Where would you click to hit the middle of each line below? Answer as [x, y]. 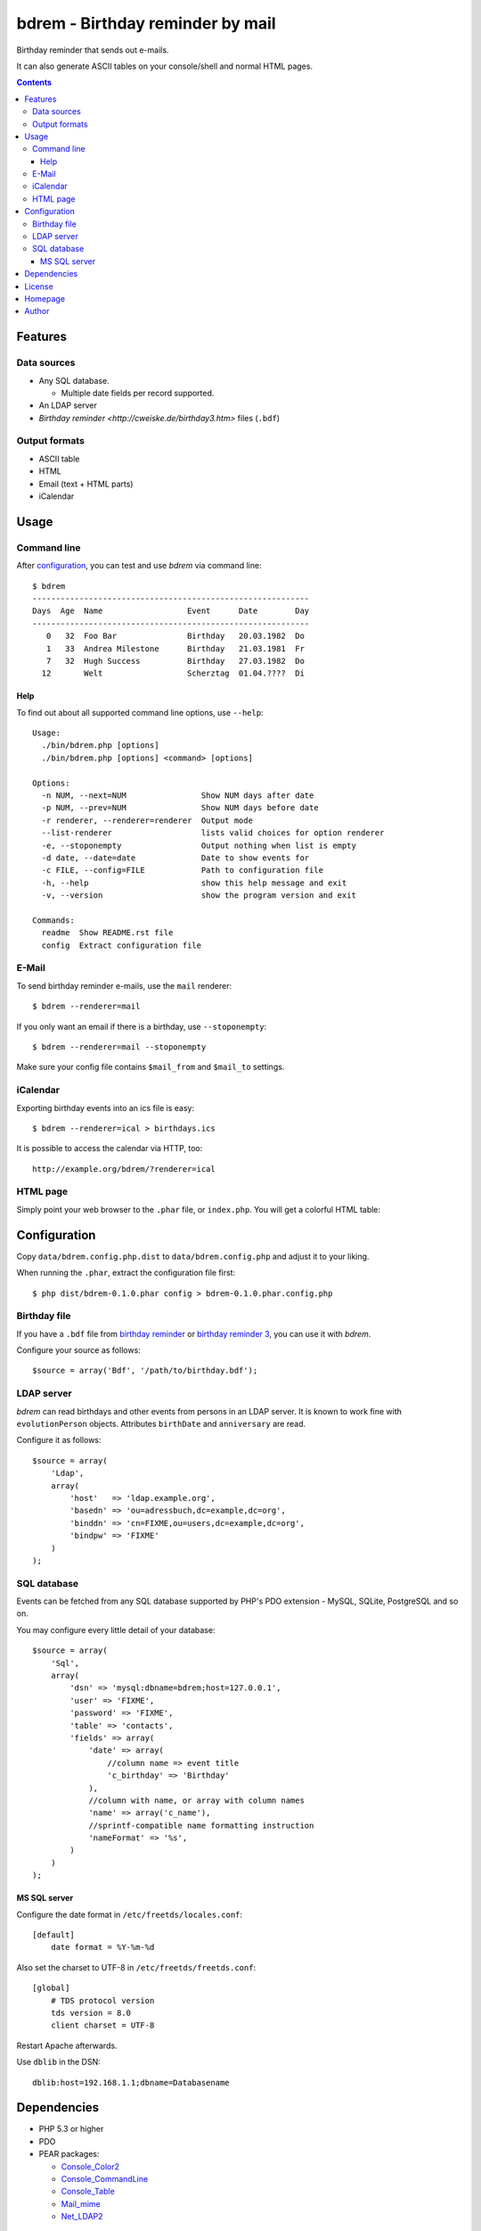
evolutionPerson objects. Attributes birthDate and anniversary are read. [161, 1424]
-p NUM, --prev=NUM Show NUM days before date [180, 808]
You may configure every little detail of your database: [116, 1630]
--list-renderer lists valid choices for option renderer [213, 833]
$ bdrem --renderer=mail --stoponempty [119, 1047]
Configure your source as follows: [79, 1350]
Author [37, 311]
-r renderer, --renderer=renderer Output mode [147, 820]
